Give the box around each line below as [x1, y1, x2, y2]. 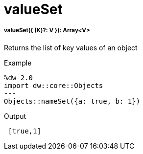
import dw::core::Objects [4, 81, 103, 89]
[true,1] [8, 127, 41, 135]
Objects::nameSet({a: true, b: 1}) [4, 97, 141, 105]
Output [4, 111, 26, 120]
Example [4, 58, 32, 67]
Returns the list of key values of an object [4, 43, 138, 52]
